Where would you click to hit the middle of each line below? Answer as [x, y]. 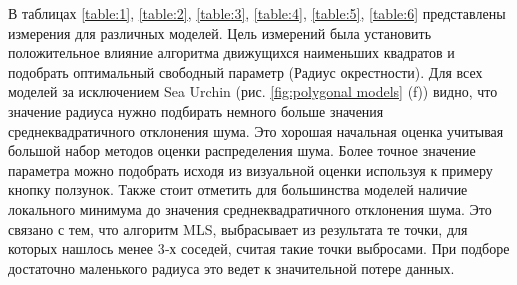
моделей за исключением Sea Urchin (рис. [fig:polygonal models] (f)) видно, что [253, 91]
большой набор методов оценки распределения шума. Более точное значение [242, 150]
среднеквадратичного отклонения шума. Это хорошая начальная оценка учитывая [256, 130]
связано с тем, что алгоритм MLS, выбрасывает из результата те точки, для [238, 228]
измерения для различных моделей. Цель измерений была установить [220, 32]
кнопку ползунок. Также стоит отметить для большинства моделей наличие [238, 189]
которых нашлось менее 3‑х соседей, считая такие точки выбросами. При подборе [259, 248]
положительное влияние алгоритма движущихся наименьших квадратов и [231, 52]
